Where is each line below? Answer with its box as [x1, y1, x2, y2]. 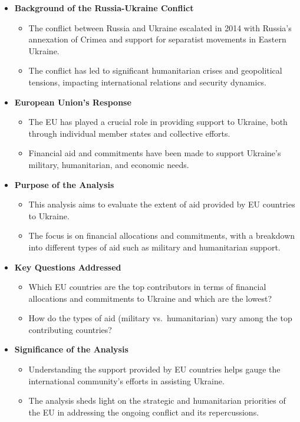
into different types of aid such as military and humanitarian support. [28, 240, 281, 253]
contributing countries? [28, 323, 112, 335]
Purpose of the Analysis [14, 178, 114, 190]
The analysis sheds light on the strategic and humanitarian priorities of [28, 394, 286, 407]
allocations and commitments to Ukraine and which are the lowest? [28, 292, 272, 304]
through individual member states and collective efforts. [28, 127, 230, 139]
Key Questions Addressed [14, 261, 121, 273]
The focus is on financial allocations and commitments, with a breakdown [28, 229, 295, 242]
